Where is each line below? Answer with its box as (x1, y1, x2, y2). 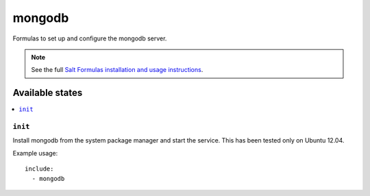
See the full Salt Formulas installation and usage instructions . (31, 66, 203, 74)
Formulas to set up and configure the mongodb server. (12, 34, 167, 42)
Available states (12, 87, 83, 99)
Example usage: (12, 149, 58, 157)
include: (25, 165, 54, 173)
